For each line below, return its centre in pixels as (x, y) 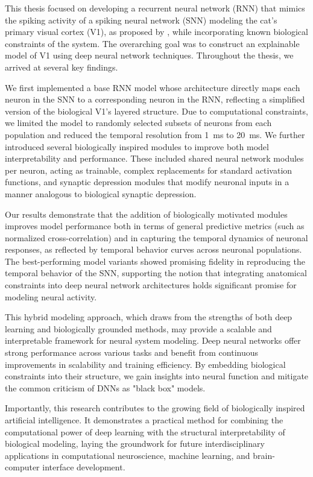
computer (22, 467)
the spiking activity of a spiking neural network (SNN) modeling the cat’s (141, 20)
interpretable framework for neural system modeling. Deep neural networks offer (153, 340)
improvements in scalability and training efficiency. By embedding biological (145, 364)
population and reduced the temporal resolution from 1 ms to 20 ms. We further (155, 134)
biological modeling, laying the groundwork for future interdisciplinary (135, 444)
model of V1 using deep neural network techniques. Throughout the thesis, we (149, 55)
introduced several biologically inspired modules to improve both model (137, 146)
